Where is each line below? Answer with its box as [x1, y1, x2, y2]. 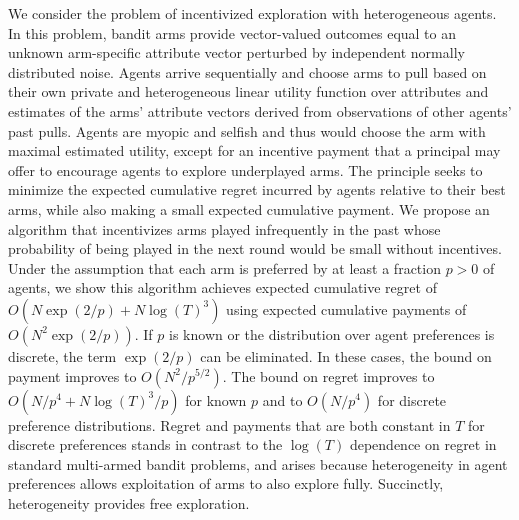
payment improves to [8, 365, 137, 386]
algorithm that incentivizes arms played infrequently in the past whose [8, 218, 441, 239]
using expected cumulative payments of [226, 298, 467, 319]
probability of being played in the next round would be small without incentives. [8, 238, 502, 259]
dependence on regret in [349, 434, 497, 455]
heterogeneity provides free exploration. [8, 492, 250, 513]
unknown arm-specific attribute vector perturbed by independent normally [8, 42, 465, 63]
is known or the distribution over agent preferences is [169, 323, 495, 344]
